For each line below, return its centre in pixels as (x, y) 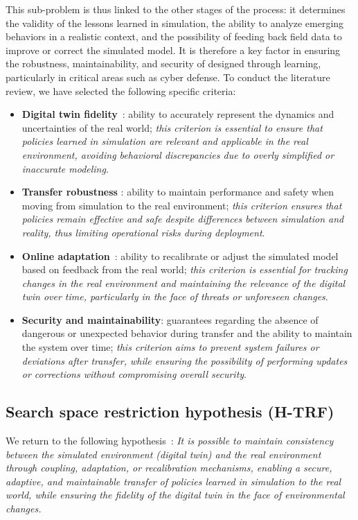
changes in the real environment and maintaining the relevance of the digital (184, 283)
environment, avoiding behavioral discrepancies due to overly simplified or (178, 154)
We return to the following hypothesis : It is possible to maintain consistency (170, 441)
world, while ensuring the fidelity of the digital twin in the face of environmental (175, 495)
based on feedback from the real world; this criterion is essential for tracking (185, 269)
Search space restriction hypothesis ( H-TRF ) (170, 411)
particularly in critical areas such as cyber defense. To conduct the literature (168, 77)
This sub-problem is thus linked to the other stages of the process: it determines (176, 9)
